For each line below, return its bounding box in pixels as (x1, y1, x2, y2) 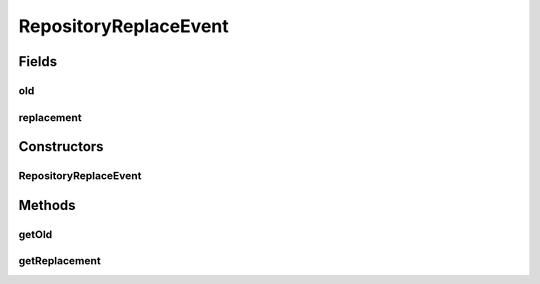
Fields (18, 53, 58, 70)
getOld (18, 227, 53, 241)
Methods (18, 196, 76, 214)
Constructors (18, 138, 104, 155)
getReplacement (18, 254, 101, 268)
